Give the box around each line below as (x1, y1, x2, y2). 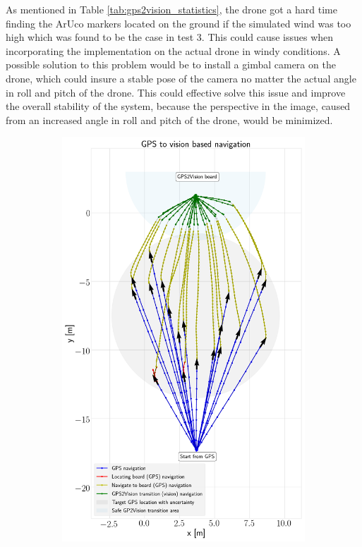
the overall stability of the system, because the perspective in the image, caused (6, 99, 351, 113)
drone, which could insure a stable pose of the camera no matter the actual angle (6, 70, 356, 85)
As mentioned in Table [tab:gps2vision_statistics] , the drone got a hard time (6, 2, 337, 16)
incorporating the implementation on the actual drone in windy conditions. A (6, 43, 341, 58)
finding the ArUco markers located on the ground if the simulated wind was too (6, 16, 351, 30)
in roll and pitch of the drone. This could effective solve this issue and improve (6, 85, 346, 99)
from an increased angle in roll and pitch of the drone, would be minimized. (6, 112, 333, 127)
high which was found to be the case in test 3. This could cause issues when (6, 30, 334, 44)
